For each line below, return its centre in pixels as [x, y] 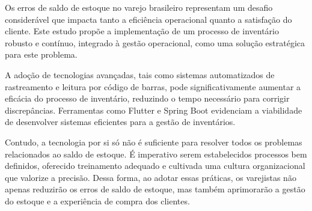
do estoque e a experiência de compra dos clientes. [97, 200]
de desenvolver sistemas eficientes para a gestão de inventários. [120, 122]
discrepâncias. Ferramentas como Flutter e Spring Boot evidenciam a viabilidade [154, 110]
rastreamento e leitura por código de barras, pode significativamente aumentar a [153, 86]
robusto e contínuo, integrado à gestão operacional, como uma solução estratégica [155, 42]
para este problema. [41, 54]
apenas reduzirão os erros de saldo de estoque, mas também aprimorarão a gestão [155, 189]
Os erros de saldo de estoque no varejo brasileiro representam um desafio [139, 7]
